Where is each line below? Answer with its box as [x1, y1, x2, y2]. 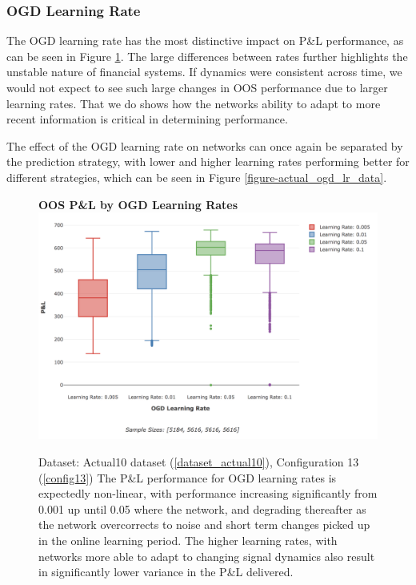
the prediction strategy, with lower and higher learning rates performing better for [6, 153, 410, 170]
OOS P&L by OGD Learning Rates [38, 196, 238, 212]
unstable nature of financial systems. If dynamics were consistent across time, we [6, 63, 402, 80]
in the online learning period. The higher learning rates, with [38, 531, 338, 548]
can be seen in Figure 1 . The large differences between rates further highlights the [6, 47, 408, 64]
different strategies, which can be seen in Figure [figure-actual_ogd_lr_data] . [6, 168, 387, 185]
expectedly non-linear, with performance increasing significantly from [38, 485, 378, 502]
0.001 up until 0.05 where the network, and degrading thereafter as [38, 500, 366, 517]
